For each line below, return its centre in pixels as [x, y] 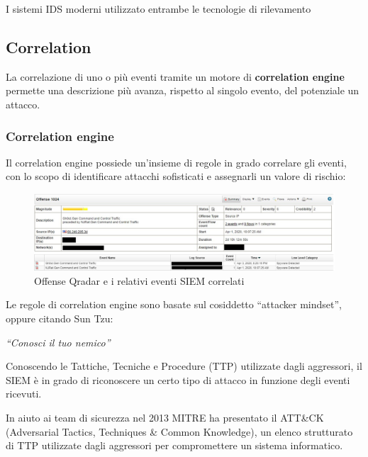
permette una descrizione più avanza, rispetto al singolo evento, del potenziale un [183, 90]
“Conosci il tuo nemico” [58, 342]
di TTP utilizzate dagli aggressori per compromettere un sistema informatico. [174, 445]
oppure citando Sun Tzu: [60, 318]
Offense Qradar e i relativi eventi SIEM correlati [139, 280]
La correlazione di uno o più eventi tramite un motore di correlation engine [175, 76]
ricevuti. [24, 394]
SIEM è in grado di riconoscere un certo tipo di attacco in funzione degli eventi [178, 379]
